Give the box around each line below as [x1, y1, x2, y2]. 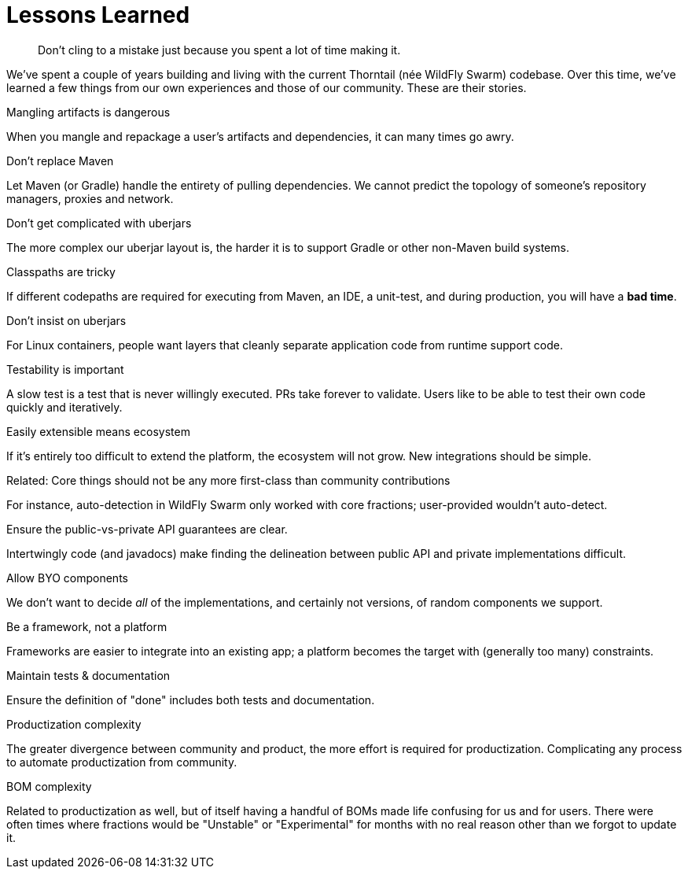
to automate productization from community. [6, 755, 237, 769]
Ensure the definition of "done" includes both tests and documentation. [6, 692, 375, 707]
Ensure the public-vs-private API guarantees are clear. [6, 522, 288, 536]
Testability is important [6, 362, 124, 376]
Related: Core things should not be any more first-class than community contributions [6, 473, 451, 487]
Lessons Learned [6, 2, 190, 28]
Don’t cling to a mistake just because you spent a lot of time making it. [38, 42, 401, 57]
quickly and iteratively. [6, 400, 123, 414]
